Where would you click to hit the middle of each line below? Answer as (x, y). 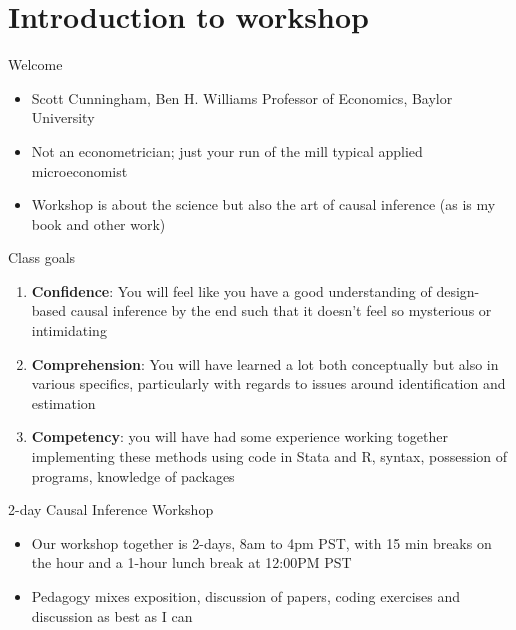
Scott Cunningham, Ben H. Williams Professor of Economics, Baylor (242, 97)
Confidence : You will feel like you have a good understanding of (231, 290)
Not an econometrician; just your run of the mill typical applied (227, 150)
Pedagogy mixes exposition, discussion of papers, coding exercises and (246, 596)
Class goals (42, 257)
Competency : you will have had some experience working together (239, 436)
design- (458, 290)
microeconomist (79, 170)
